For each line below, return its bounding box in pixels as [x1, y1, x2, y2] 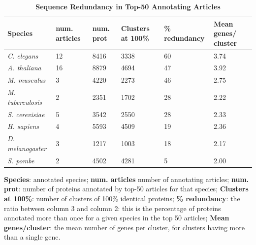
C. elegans [7, 50, 38, 61]
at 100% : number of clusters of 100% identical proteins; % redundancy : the [4, 193, 240, 203]
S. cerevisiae [7, 109, 45, 119]
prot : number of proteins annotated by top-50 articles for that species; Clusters [4, 184, 249, 194]
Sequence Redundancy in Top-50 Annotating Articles [35, 1, 221, 11]
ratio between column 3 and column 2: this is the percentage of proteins [4, 203, 221, 213]
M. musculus [7, 75, 46, 85]
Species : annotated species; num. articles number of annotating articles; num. [4, 174, 249, 184]
